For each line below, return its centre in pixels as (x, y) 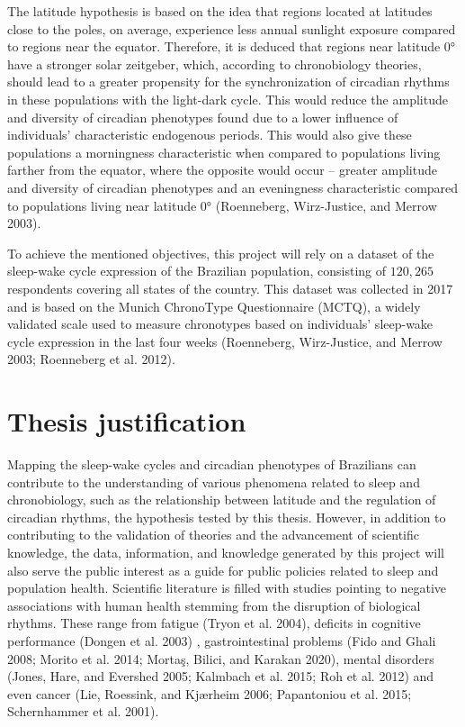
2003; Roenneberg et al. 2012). (91, 359)
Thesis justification (127, 421)
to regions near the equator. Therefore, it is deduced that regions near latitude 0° (232, 46)
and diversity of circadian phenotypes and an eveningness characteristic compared (233, 187)
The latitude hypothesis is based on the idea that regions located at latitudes (220, 11)
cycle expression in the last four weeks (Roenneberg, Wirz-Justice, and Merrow (225, 341)
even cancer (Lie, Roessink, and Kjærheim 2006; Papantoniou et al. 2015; (210, 693)
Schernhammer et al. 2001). (83, 711)
